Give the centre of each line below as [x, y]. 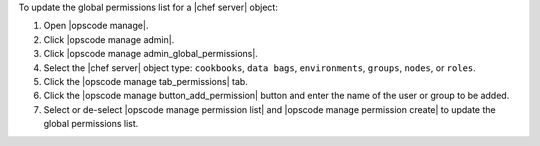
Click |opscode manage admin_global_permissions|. [151, 54]
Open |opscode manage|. [96, 26]
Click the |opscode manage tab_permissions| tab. [146, 81]
